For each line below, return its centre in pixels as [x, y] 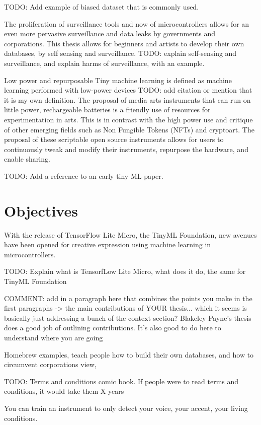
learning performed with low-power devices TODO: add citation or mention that [128, 90]
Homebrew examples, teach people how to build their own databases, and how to [129, 354]
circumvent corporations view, [50, 364]
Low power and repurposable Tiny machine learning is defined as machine [118, 80]
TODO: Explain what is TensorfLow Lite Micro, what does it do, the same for [125, 271]
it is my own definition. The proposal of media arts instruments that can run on [127, 99]
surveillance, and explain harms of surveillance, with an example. [104, 63]
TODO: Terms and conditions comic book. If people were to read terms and [121, 381]
